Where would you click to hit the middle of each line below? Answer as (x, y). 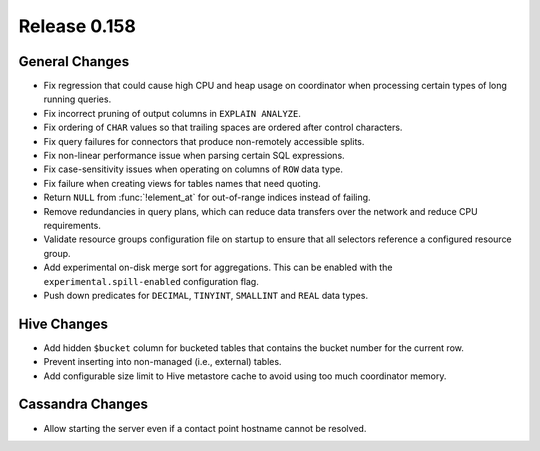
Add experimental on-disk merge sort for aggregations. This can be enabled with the (218, 267)
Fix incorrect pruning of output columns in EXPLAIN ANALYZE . (172, 113)
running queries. (77, 99)
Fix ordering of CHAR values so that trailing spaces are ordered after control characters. (223, 127)
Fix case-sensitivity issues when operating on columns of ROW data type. (193, 169)
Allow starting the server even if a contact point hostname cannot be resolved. (205, 428)
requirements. (72, 225)
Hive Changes (63, 323)
